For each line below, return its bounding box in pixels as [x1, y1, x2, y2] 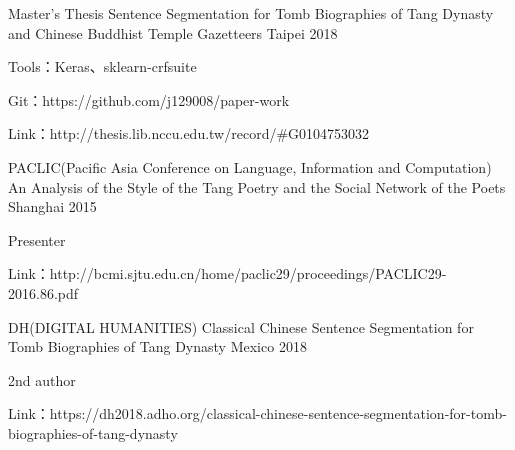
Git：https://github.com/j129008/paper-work [8, 89, 290, 110]
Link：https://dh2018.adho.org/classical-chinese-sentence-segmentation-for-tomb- [8, 403, 507, 424]
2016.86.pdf [8, 282, 79, 303]
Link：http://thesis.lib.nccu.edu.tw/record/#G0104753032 [8, 123, 370, 144]
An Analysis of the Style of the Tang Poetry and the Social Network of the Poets [8, 176, 506, 197]
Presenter [8, 229, 66, 250]
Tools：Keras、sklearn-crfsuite [8, 56, 197, 77]
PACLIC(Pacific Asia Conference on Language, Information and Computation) [8, 156, 492, 177]
